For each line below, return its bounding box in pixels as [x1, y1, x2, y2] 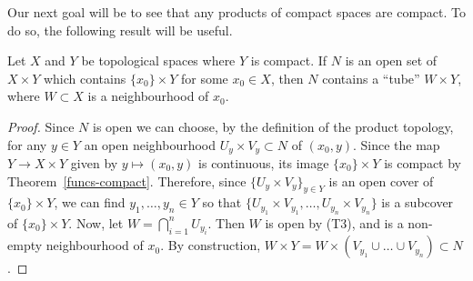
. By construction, [160, 236, 261, 255]
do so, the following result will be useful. [7, 20, 233, 39]
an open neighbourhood [84, 135, 216, 154]
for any [7, 135, 47, 154]
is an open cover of [328, 171, 434, 190]
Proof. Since [7, 116, 75, 135]
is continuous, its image [198, 154, 329, 173]
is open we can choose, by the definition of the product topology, [93, 116, 454, 135]
